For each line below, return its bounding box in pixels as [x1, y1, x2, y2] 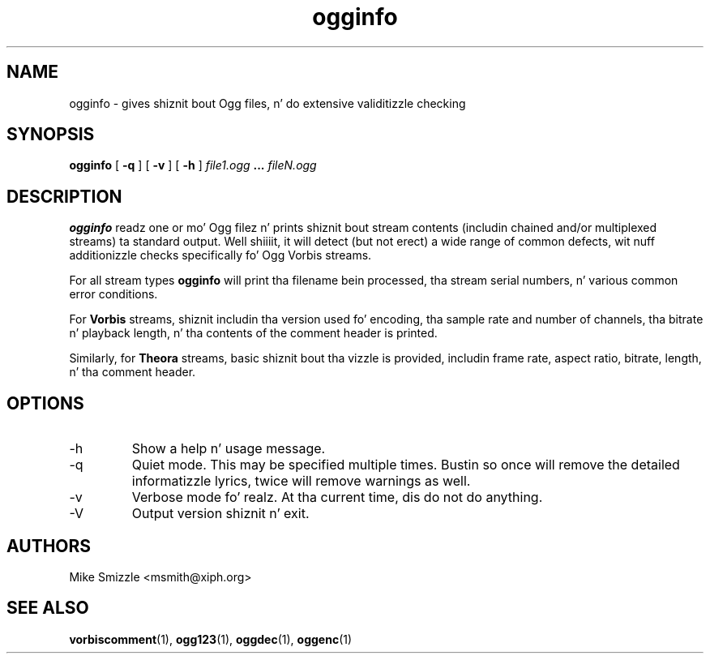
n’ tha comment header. [69, 365, 196, 379]
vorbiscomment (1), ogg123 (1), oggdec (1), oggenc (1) [69, 632, 353, 646]
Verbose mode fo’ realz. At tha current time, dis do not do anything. [131, 489, 543, 506]
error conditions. [69, 287, 158, 302]
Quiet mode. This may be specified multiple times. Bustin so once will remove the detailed [131, 456, 680, 474]
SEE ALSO [6, 598, 89, 619]
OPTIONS [6, 392, 84, 414]
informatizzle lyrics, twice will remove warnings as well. [131, 473, 471, 490]
